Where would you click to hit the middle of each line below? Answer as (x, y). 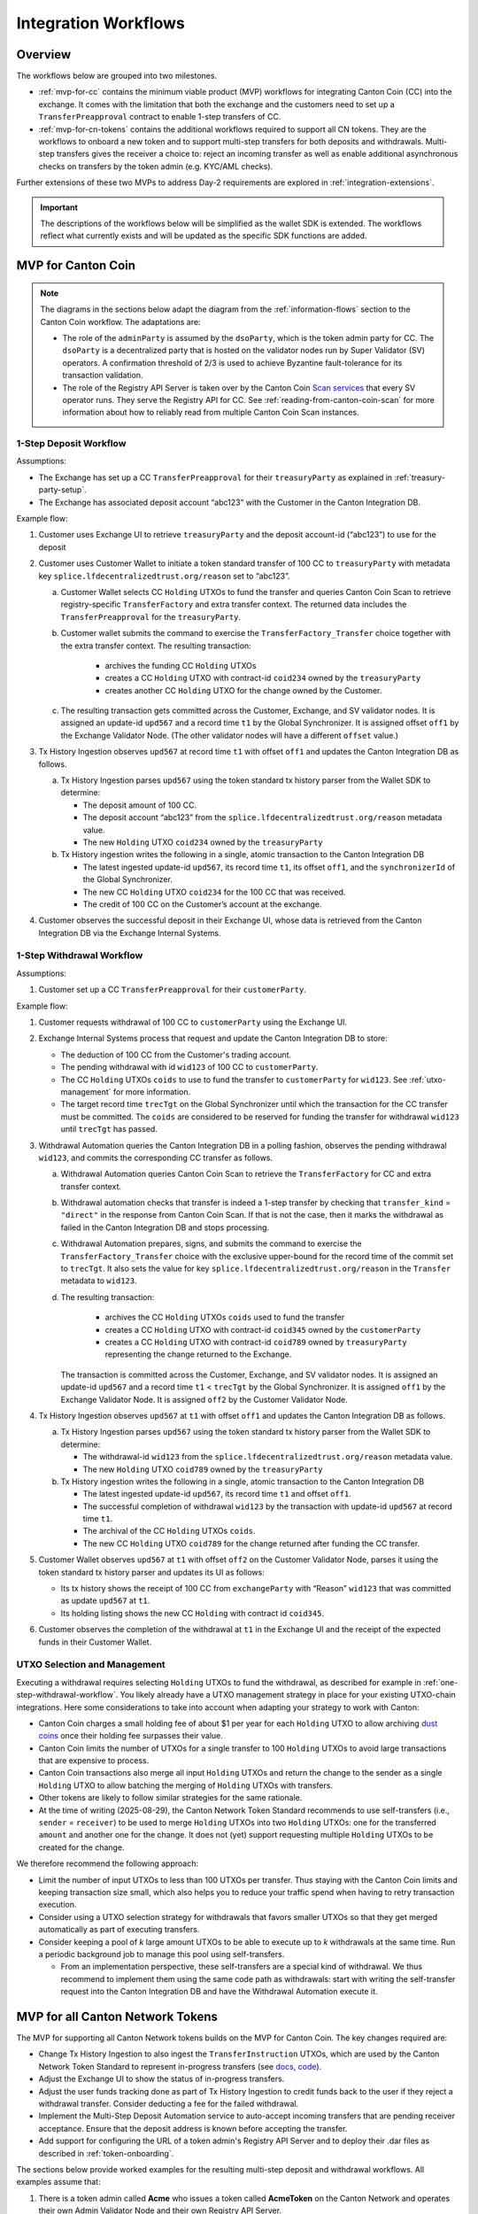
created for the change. (81, 1847)
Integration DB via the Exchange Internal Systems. (130, 933)
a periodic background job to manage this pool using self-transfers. (162, 1954)
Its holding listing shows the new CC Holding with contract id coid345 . (193, 1613)
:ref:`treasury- (420, 477)
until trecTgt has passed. (109, 1129)
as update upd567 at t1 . (105, 1601)
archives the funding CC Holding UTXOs (181, 665)
